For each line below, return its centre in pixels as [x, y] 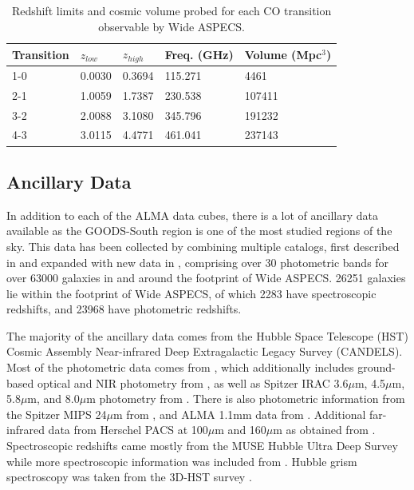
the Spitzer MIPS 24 [57, 414]
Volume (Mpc [283, 54]
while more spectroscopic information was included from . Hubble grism [182, 461]
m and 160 [241, 430]
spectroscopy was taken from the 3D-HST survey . [129, 477]
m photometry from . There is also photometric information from [246, 398]
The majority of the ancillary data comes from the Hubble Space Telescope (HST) [207, 335]
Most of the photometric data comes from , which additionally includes [180, 367]
